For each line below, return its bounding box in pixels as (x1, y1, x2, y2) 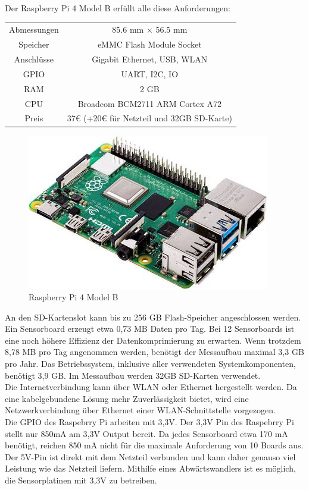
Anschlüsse (14, 53, 54, 65)
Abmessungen (9, 23, 59, 36)
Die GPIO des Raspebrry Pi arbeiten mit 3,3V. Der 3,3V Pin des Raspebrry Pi (5, 416, 294, 428)
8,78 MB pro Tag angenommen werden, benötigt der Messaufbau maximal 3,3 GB (5, 345, 304, 358)
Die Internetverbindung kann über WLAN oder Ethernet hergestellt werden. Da (5, 381, 297, 393)
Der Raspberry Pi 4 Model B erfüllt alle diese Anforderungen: (5, 2, 230, 14)
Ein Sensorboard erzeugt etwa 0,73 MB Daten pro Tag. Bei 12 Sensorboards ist (5, 322, 295, 335)
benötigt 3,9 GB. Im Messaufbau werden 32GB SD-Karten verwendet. (5, 369, 261, 381)
